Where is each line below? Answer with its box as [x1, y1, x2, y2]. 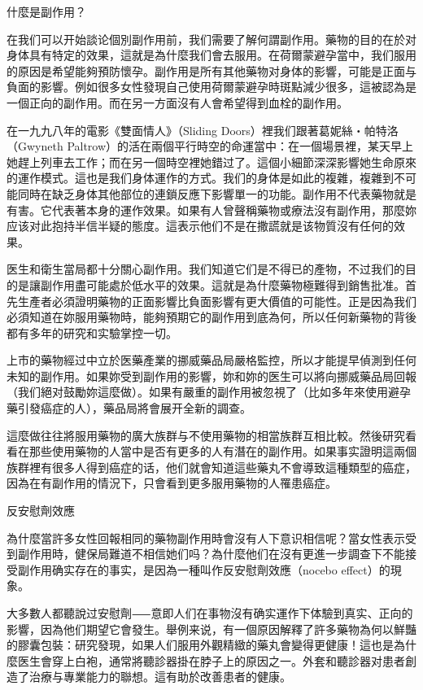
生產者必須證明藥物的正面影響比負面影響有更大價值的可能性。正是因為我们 [17, 292, 416, 309]
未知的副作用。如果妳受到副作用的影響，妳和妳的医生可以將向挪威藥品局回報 [7, 367, 416, 384]
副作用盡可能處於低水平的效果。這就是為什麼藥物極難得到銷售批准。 [40, 276, 405, 293]
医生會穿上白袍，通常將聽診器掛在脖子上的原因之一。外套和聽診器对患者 [17, 652, 405, 669]
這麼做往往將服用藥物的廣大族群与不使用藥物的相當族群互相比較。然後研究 [7, 426, 405, 443]
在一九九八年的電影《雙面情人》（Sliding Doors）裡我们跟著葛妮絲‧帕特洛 [7, 121, 399, 138]
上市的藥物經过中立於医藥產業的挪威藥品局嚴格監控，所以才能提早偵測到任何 [7, 352, 416, 369]
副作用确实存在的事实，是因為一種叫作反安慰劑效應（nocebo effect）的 [17, 561, 390, 578]
